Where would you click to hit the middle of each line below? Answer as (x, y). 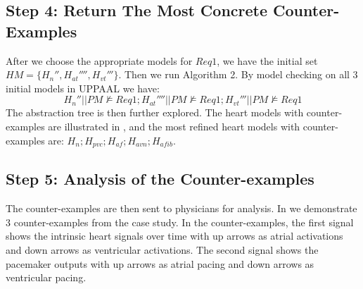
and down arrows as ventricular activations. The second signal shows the (162, 250)
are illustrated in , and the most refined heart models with (174, 126)
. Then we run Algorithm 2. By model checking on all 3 (238, 74)
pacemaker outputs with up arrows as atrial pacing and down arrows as (160, 263)
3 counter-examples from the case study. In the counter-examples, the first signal (180, 222)
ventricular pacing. (46, 277)
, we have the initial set (267, 60)
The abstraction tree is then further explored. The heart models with (155, 112)
